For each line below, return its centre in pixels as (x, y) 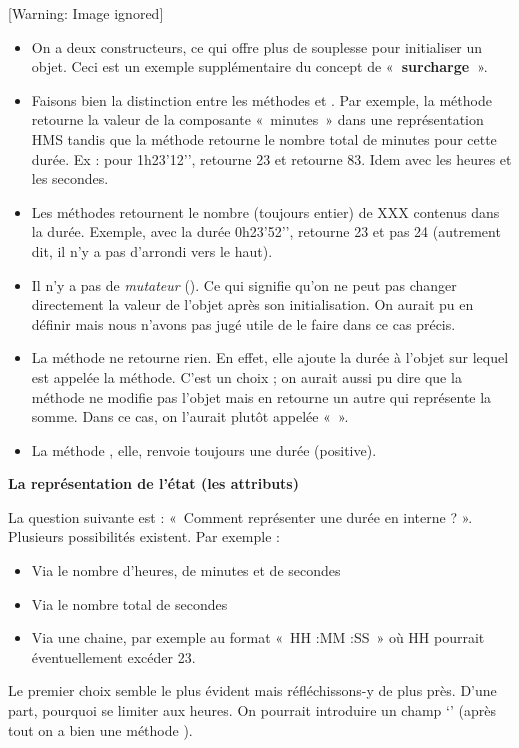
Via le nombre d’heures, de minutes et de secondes (186, 570)
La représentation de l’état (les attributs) (153, 483)
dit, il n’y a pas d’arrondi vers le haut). (152, 250)
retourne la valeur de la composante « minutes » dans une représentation (257, 119)
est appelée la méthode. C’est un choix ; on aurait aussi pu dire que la (246, 376)
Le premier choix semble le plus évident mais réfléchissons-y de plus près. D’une (252, 690)
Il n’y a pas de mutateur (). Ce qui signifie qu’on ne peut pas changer (244, 284)
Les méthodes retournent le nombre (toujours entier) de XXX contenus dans (265, 211)
